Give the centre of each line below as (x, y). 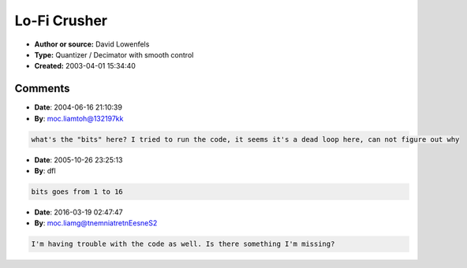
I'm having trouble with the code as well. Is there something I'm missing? (183, 244)
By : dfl (45, 170)
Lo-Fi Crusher (61, 20)
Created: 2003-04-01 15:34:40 (85, 66)
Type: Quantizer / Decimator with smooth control (114, 54)
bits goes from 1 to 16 (77, 192)
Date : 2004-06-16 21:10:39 (78, 107)
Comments (42, 89)
